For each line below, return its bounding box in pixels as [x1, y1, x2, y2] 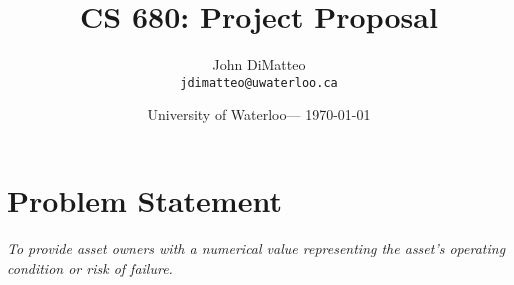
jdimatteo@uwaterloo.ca [180, 75, 338, 90]
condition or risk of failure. [7, 257, 173, 278]
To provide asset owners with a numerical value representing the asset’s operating [7, 237, 506, 258]
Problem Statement [7, 179, 282, 220]
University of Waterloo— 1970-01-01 [147, 104, 371, 125]
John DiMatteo [212, 54, 306, 75]
